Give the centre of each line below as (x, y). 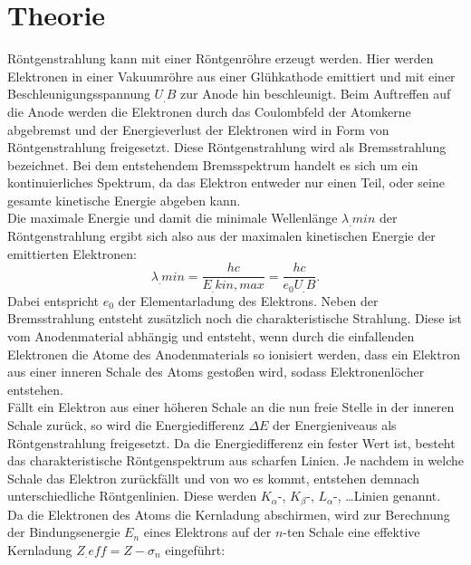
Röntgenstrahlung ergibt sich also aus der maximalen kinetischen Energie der (221, 236)
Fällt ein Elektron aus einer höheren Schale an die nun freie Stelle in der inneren (231, 407)
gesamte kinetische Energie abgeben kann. (124, 200)
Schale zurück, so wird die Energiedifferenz (126, 424)
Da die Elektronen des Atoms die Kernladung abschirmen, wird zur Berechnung (229, 514)
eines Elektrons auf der (207, 532)
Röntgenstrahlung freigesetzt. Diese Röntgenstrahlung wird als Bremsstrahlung (227, 147)
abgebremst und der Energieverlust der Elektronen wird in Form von (198, 129)
